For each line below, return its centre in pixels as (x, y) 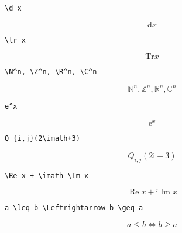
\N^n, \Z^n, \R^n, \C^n (51, 72)
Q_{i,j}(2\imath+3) (42, 139)
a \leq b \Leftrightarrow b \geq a (74, 208)
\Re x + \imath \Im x (47, 175)
